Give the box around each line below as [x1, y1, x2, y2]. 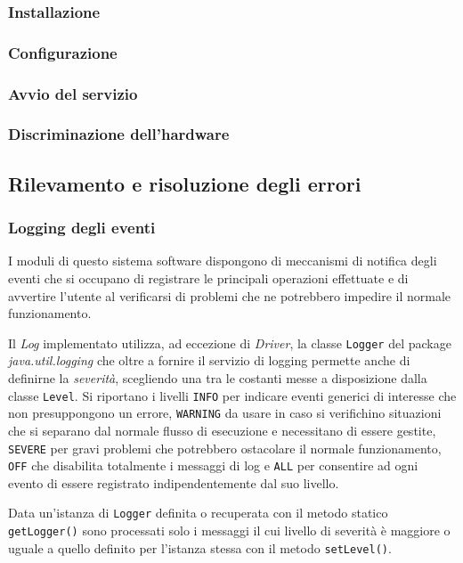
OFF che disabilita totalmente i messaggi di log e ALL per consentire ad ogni [8, 456, 418, 475]
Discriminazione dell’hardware [8, 123, 230, 145]
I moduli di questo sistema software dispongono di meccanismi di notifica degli [8, 251, 437, 270]
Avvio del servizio [8, 82, 138, 104]
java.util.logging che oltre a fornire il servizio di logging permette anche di [8, 351, 410, 370]
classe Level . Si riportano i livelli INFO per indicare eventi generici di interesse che [8, 386, 457, 404]
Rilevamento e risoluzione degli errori [8, 169, 361, 197]
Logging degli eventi [8, 216, 156, 239]
